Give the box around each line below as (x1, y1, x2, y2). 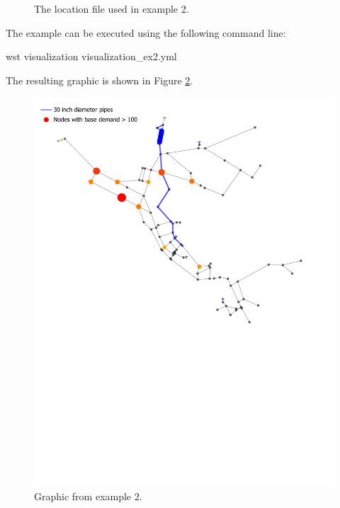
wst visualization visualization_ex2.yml (6, 49, 177, 64)
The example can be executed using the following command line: (6, 25, 286, 40)
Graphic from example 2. (34, 488, 142, 503)
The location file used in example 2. (34, 1, 189, 16)
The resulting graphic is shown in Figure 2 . (6, 72, 193, 87)
